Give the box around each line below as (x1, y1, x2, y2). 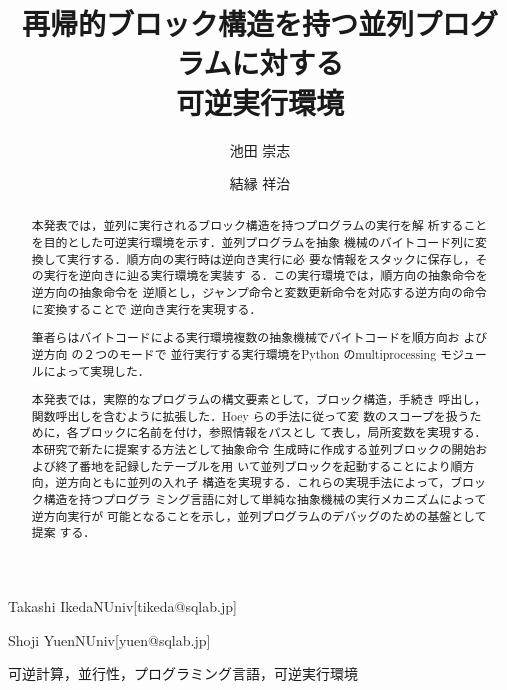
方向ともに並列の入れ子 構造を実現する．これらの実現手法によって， (67, 474, 451, 491)
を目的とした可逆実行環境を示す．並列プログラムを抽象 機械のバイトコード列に (31, 234, 475, 251)
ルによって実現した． (31, 362, 150, 379)
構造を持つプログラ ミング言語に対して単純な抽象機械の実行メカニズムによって (43, 491, 487, 508)
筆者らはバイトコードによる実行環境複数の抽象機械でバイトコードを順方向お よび (31, 329, 488, 346)
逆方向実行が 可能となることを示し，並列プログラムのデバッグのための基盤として (31, 507, 487, 524)
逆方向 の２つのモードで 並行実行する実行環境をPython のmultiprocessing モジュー (31, 345, 487, 362)
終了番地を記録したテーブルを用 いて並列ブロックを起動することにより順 (55, 457, 463, 474)
